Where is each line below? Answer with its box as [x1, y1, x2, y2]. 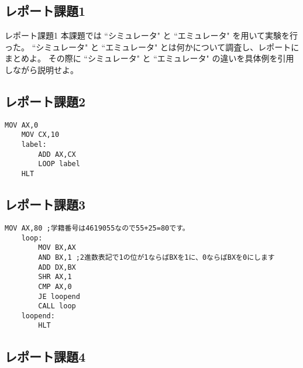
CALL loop [38, 302, 76, 311]
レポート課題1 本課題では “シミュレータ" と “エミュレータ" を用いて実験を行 [5, 29, 298, 42]
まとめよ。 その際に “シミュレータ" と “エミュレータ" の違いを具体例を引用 [5, 52, 294, 64]
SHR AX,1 [38, 273, 72, 281]
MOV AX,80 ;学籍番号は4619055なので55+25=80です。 [5, 223, 190, 232]
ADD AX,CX [38, 150, 76, 159]
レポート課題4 [5, 347, 86, 365]
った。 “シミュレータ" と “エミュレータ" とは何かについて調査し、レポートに [5, 40, 299, 53]
